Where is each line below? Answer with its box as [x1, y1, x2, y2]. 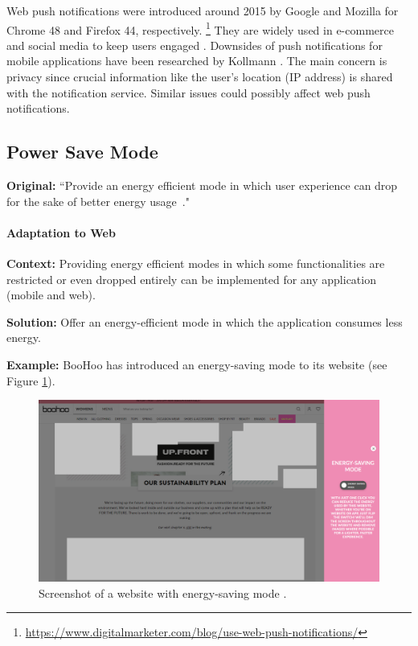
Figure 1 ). [6, 372, 55, 389]
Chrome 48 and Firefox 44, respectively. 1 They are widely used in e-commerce [6, 19, 394, 38]
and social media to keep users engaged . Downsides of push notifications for [6, 36, 383, 53]
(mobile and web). [6, 286, 96, 303]
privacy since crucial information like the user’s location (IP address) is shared [6, 68, 393, 85]
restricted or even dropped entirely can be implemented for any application [6, 270, 376, 287]
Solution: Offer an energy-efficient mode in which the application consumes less [6, 313, 403, 330]
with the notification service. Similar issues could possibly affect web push [6, 84, 371, 101]
